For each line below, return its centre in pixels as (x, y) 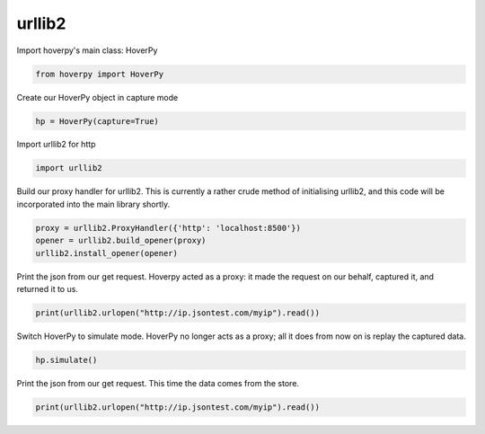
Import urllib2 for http (56, 145)
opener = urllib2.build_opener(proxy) (121, 241)
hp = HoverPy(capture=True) (97, 121)
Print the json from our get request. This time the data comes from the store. (158, 383)
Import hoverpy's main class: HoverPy (87, 50)
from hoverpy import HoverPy (100, 74)
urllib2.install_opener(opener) (107, 253)
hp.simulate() (66, 360)
